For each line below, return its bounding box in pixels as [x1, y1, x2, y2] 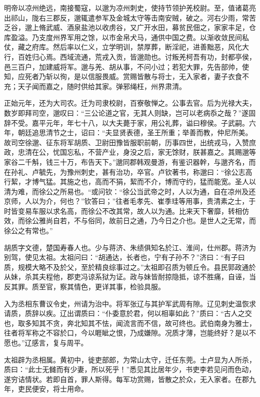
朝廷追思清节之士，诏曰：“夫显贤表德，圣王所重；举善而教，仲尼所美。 [17, 127, 252, 138]
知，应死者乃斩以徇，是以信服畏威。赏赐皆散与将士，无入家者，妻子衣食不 [4, 71, 249, 82]
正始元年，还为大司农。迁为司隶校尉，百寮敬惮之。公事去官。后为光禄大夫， [4, 98, 256, 108]
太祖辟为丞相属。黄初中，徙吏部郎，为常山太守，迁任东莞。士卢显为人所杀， [4, 354, 256, 364]
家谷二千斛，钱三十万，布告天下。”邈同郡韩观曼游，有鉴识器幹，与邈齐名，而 [4, 156, 256, 167]
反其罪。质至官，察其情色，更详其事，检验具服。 [4, 281, 165, 292]
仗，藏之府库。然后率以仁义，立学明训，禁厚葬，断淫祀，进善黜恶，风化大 [4, 42, 249, 52]
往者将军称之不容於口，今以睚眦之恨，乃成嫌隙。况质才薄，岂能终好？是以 [4, 327, 249, 338]
